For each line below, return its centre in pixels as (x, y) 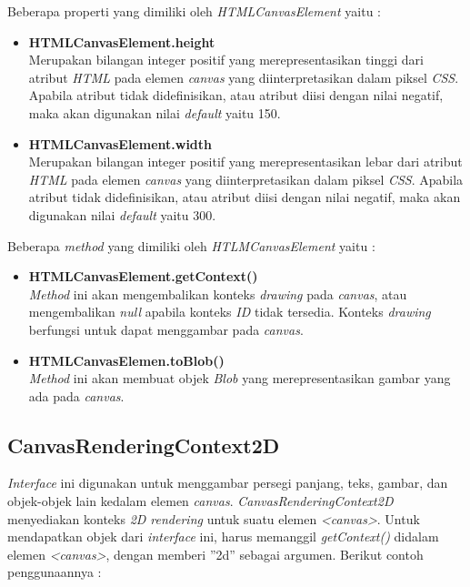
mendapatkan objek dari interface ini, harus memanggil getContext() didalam (223, 536)
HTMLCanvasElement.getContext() (143, 276)
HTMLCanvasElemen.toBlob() (126, 360)
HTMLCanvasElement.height (122, 41)
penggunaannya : (55, 572)
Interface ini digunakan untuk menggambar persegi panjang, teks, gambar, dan (228, 483)
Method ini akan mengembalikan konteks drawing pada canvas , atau (218, 293)
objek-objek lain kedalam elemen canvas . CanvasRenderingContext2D (200, 501)
